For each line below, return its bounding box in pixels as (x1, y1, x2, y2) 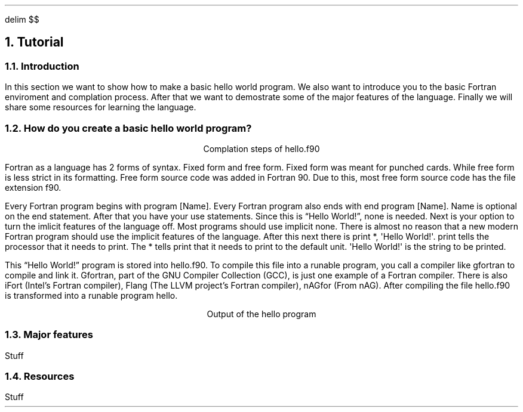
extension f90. (5, 182, 61, 193)
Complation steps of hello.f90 (203, 143, 320, 154)
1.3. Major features (5, 329, 93, 341)
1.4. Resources (5, 370, 75, 383)
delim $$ (5, 14, 39, 24)
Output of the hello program (207, 308, 316, 319)
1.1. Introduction (5, 60, 79, 72)
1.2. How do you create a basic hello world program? (5, 122, 252, 134)
